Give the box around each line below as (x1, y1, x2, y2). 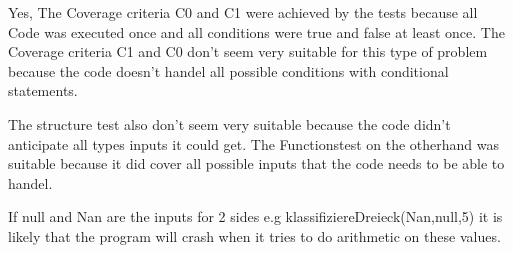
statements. (8, 80, 78, 101)
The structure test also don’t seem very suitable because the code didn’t (8, 113, 451, 134)
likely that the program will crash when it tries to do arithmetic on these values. (8, 225, 501, 246)
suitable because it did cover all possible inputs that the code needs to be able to (8, 153, 505, 174)
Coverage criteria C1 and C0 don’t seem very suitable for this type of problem (8, 41, 488, 62)
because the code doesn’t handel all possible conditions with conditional (8, 60, 449, 81)
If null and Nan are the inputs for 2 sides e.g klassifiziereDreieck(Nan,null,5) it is (8, 206, 503, 227)
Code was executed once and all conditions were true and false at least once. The (8, 21, 505, 42)
